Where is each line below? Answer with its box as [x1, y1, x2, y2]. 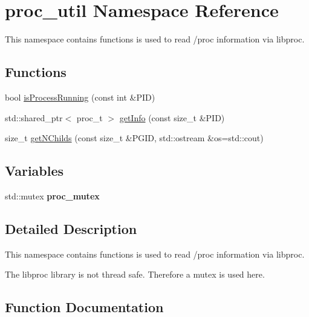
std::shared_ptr [5, 111, 63, 124]
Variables [5, 161, 64, 180]
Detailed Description [5, 219, 137, 238]
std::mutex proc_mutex [5, 189, 100, 202]
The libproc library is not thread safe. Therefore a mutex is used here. [5, 268, 265, 281]
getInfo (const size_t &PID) [119, 111, 225, 124]
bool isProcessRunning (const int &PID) [5, 90, 155, 103]
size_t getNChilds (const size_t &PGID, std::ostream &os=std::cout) [5, 132, 264, 144]
